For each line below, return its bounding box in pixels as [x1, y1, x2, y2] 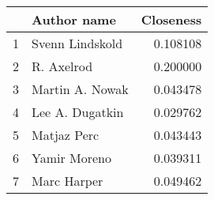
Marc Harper [32, 172, 103, 190]
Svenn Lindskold [32, 34, 123, 52]
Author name [32, 10, 116, 28]
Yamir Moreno [32, 149, 112, 167]
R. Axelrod [32, 57, 93, 75]
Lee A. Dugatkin [32, 103, 124, 121]
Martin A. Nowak [32, 80, 129, 98]
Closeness [141, 10, 202, 28]
